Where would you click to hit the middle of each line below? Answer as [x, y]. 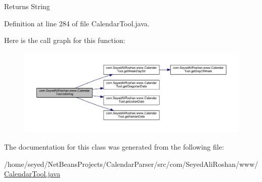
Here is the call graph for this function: [65, 40]
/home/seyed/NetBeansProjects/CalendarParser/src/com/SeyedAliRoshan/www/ [131, 164]
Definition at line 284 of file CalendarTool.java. [77, 23]
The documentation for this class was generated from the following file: [114, 146]
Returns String [27, 6]
